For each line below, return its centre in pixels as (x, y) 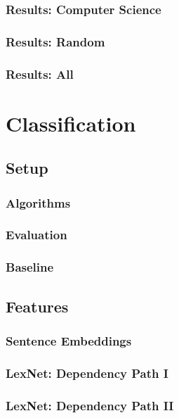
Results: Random (55, 41)
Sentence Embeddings (69, 340)
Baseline (30, 267)
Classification (71, 123)
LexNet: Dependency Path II (90, 405)
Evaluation (37, 235)
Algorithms (38, 202)
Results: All (40, 74)
